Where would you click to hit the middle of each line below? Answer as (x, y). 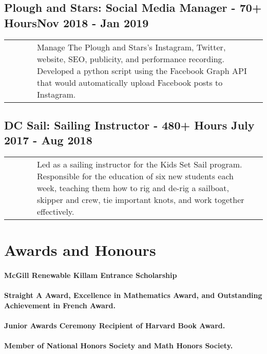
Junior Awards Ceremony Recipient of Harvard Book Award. (115, 325)
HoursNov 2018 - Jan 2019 (77, 22)
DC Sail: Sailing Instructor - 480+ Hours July (129, 125)
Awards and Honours (80, 250)
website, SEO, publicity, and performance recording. (131, 59)
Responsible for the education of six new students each (135, 176)
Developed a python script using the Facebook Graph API (142, 70)
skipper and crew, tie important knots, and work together (141, 200)
